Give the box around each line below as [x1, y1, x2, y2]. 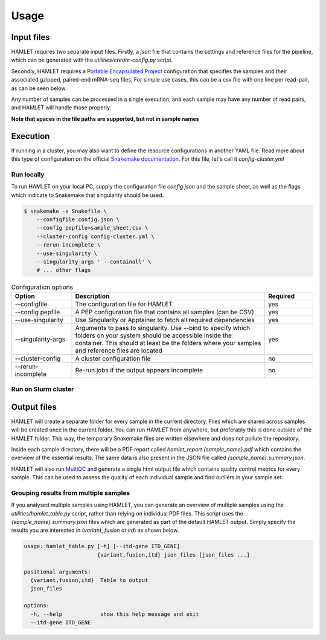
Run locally [11, 170, 45, 178]
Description [75, 292, 110, 300]
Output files [11, 402, 57, 412]
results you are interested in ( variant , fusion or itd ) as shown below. [11, 526, 179, 534]
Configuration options [11, 283, 74, 291]
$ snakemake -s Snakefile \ [24, 207, 107, 215]
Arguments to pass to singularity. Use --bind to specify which [75, 323, 251, 332]
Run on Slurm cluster [11, 385, 74, 393]
